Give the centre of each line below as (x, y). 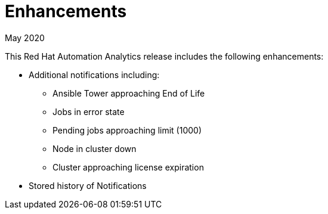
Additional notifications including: (94, 75)
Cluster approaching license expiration (128, 167)
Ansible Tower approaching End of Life (129, 93)
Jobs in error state (89, 111)
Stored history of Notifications (88, 185)
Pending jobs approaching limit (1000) (127, 130)
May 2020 (25, 38)
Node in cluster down (95, 148)
